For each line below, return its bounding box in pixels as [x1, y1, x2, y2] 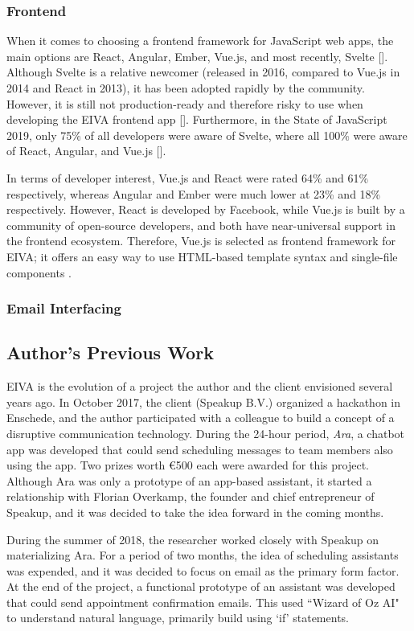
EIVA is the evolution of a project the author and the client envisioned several [6, 378, 393, 395]
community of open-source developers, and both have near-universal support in [6, 216, 396, 233]
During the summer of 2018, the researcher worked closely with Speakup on [6, 531, 379, 547]
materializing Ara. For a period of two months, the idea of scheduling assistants [6, 547, 399, 563]
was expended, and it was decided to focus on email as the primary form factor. [6, 562, 400, 579]
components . [6, 264, 72, 281]
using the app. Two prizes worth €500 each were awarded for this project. [6, 457, 369, 473]
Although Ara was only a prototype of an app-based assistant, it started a [6, 472, 372, 489]
